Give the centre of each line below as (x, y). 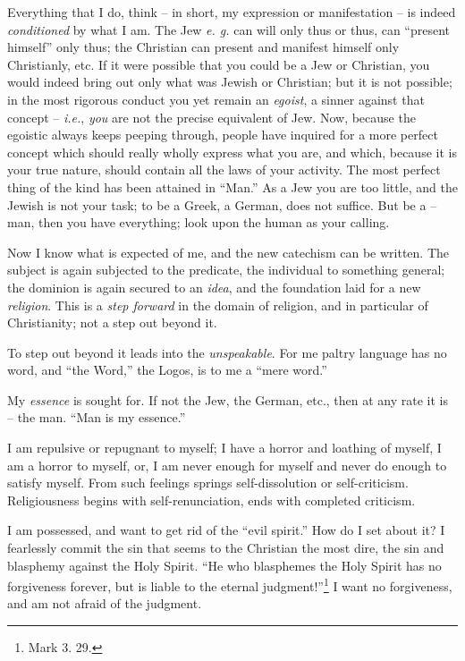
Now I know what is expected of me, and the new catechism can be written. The (228, 252)
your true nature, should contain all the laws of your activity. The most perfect (224, 169)
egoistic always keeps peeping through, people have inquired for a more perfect (223, 135)
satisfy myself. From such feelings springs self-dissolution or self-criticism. (208, 483)
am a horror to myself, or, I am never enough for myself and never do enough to (227, 465)
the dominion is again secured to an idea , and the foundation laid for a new (214, 287)
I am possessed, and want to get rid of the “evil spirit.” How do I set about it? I (226, 530)
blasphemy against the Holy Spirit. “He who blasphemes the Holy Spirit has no (224, 565)
